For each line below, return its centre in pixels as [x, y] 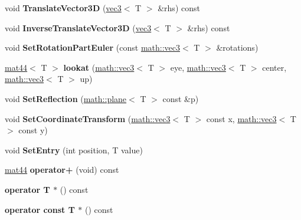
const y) [33, 130]
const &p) [181, 98]
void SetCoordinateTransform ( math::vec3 [88, 118]
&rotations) [237, 47]
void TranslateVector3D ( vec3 [63, 8]
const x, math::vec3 [241, 118]
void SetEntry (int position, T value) [74, 150]
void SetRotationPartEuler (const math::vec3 [92, 47]
